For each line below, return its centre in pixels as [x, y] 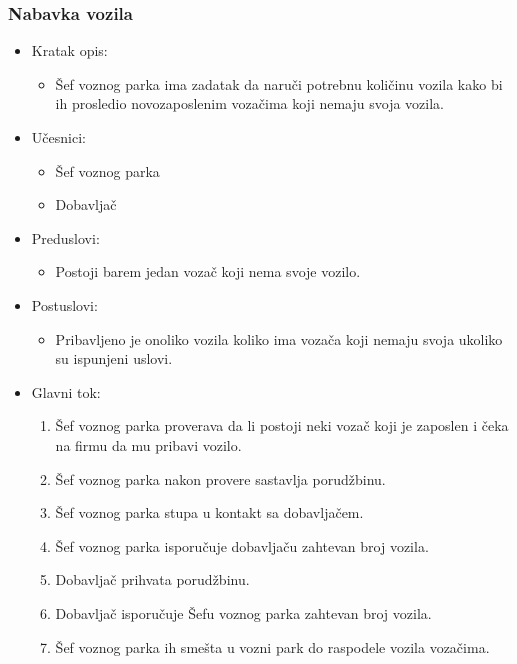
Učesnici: [58, 137]
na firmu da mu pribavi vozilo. [148, 444]
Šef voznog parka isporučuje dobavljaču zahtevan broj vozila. [242, 545]
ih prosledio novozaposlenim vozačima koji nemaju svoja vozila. [249, 103]
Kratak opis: [69, 50]
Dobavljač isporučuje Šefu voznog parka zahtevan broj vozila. [243, 612]
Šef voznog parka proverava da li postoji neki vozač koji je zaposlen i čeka [282, 425]
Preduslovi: [65, 237]
